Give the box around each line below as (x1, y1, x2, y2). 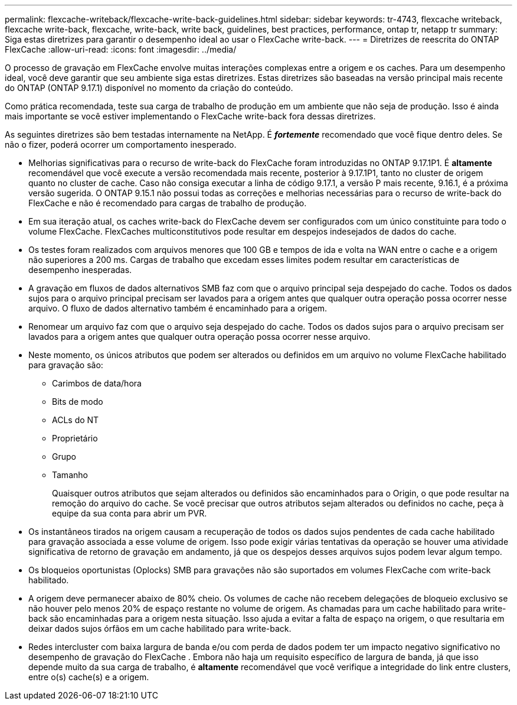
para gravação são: (28, 360, 103, 370)
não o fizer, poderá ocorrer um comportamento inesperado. (5, 139, 237, 150)
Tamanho (52, 470, 88, 480)
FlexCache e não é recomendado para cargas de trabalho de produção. (28, 198, 307, 208)
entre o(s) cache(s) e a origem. (28, 672, 149, 682)
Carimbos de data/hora (52, 378, 142, 388)
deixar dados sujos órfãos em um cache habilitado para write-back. (28, 623, 292, 633)
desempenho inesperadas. (28, 265, 132, 275)
